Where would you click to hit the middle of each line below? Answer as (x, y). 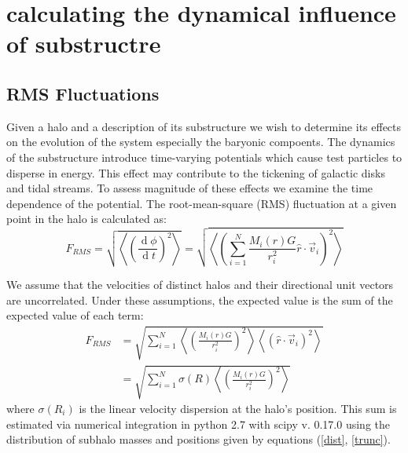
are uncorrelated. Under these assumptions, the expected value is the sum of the (200, 300)
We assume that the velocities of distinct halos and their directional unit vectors (200, 285)
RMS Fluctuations (83, 93)
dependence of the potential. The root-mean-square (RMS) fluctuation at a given (202, 203)
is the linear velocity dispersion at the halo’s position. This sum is (238, 409)
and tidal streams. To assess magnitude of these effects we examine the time (190, 188)
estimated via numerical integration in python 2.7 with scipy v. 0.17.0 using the (198, 424)
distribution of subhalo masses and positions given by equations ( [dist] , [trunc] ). (198, 439)
